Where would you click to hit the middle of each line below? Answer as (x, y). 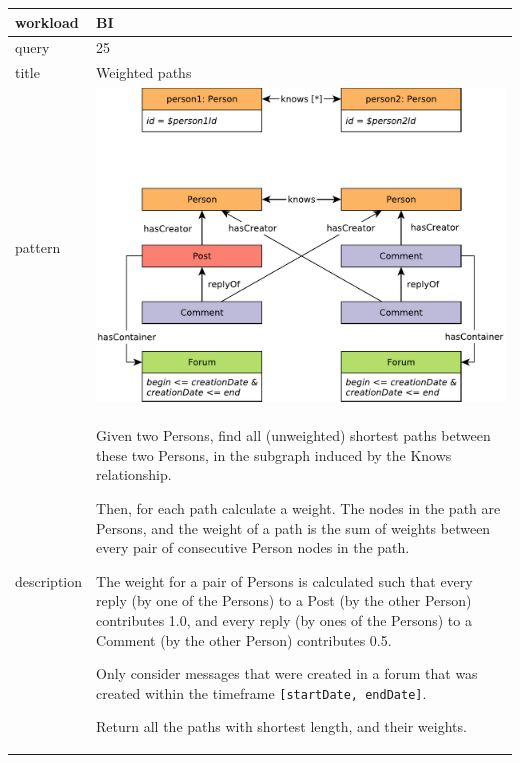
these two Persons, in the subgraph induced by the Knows (274, 454)
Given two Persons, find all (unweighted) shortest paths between (293, 435)
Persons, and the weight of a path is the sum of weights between (293, 527)
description (49, 580)
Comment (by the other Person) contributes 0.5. (244, 639)
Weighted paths (144, 72)
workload (47, 21)
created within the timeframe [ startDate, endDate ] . (261, 692)
